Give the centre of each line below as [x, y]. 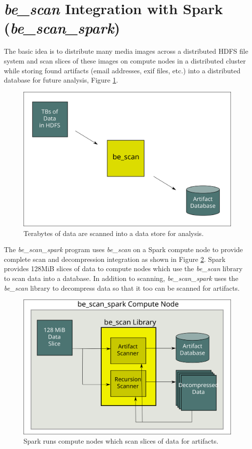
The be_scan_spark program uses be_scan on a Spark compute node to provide [124, 249]
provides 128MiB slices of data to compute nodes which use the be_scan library [123, 268]
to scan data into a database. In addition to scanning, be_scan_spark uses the [121, 278]
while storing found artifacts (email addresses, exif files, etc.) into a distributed [122, 70]
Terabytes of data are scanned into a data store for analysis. [114, 233]
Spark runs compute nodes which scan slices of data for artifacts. [121, 441]
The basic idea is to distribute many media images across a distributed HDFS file [126, 51]
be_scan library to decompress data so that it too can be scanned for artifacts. [122, 288]
